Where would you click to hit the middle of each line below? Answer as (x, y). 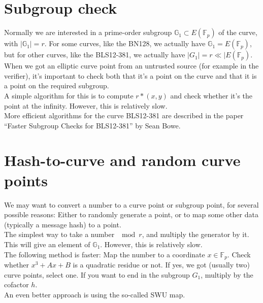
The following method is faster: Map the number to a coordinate (105, 254)
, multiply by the (227, 274)
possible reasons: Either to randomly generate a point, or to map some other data (131, 214)
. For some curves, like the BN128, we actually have (125, 43)
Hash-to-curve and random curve (122, 160)
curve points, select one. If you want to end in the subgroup (97, 274)
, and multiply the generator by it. (195, 234)
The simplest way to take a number (59, 234)
